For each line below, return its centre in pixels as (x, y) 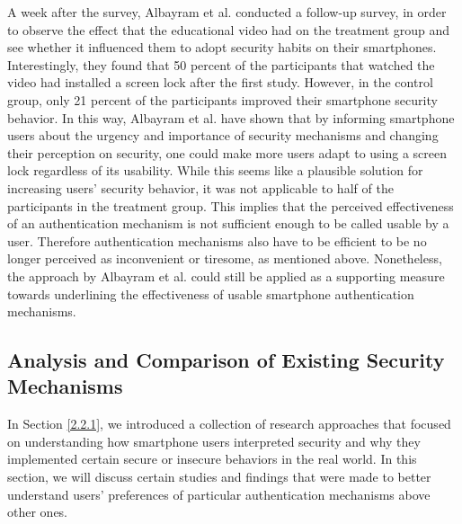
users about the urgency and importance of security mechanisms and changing (223, 135)
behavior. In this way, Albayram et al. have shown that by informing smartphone (231, 117)
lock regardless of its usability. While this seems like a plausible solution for (215, 170)
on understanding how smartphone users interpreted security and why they (214, 441)
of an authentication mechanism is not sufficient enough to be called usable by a (228, 223)
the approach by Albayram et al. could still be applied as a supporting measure (226, 275)
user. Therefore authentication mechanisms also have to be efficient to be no (217, 240)
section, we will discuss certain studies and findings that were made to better (219, 477)
